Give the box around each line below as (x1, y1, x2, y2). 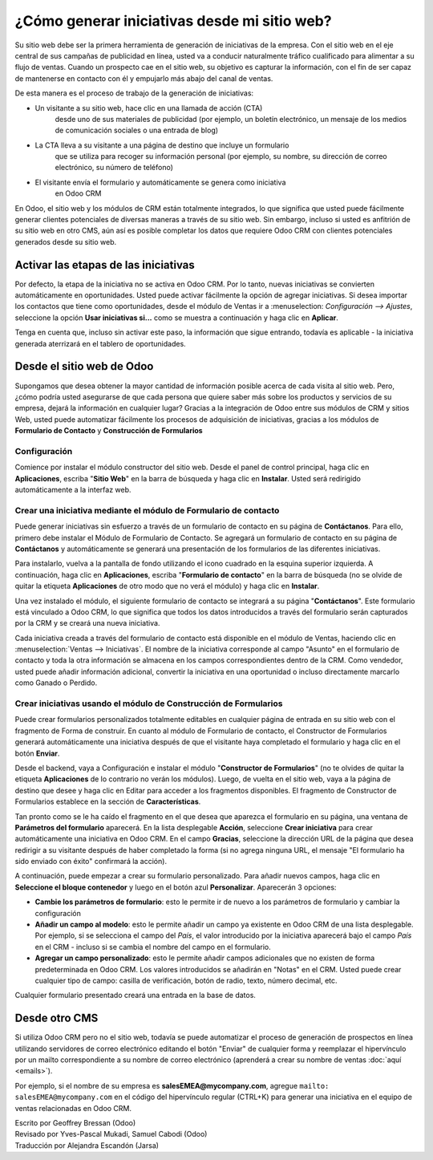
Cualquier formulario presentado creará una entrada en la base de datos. (14, 991, 257, 1000)
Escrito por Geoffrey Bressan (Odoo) (14, 1118, 136, 1128)
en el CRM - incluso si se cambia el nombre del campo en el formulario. (34, 942, 272, 951)
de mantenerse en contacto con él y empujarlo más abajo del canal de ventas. (14, 73, 273, 83)
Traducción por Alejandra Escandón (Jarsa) (14, 1140, 160, 1150)
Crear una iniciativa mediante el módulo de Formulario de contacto (14, 505, 280, 516)
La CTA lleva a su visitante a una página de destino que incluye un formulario (34, 140, 289, 150)
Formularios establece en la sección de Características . (14, 797, 201, 806)
